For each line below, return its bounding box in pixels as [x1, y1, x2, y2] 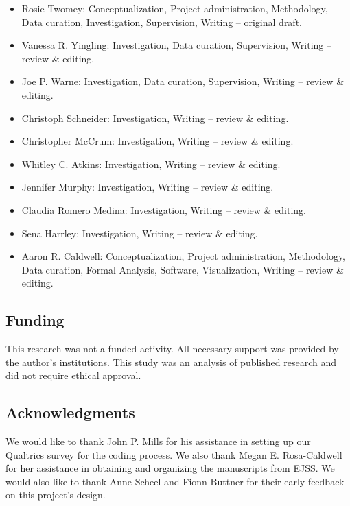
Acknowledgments [5, 402, 135, 423]
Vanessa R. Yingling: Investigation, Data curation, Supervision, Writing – [21, 38, 332, 52]
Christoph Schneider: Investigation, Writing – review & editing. [21, 110, 289, 125]
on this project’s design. [5, 487, 106, 502]
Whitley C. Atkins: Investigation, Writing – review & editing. [21, 156, 281, 171]
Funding [5, 309, 65, 330]
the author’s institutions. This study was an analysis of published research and [5, 354, 336, 369]
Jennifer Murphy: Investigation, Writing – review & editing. [21, 180, 274, 194]
